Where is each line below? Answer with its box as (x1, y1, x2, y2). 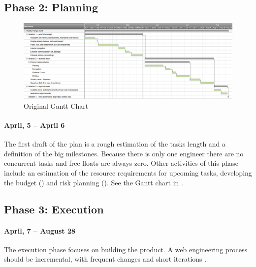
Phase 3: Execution (4, 201, 104, 216)
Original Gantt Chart (24, 100, 89, 111)
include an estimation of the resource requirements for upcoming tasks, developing (4, 168, 252, 178)
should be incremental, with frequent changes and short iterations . (4, 254, 207, 264)
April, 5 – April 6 (4, 120, 65, 130)
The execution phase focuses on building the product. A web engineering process (4, 244, 248, 254)
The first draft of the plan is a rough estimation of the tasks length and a (4, 139, 226, 149)
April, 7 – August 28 (4, 225, 76, 236)
